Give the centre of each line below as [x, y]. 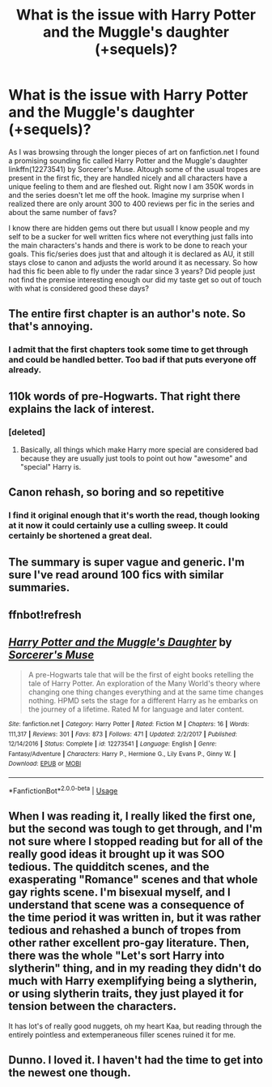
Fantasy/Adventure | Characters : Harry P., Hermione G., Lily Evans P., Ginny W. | [122, 754]
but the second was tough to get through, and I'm [136, 829]
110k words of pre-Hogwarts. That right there [125, 396]
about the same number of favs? [63, 212]
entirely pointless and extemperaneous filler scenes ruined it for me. [122, 1034]
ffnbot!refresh [45, 615]
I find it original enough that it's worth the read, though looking [134, 515]
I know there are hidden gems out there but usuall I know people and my [129, 228]
